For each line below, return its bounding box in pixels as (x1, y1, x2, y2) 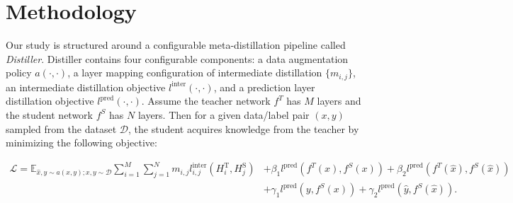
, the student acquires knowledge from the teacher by (128, 121, 359, 136)
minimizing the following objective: (6, 135, 157, 150)
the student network (6, 107, 94, 122)
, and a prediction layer (213, 79, 315, 94)
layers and (317, 93, 361, 108)
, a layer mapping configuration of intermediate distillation (67, 65, 322, 80)
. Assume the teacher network (141, 93, 271, 108)
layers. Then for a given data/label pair (137, 107, 310, 122)
